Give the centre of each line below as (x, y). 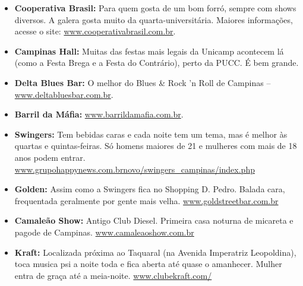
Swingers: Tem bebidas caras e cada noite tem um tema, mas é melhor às (151, 134)
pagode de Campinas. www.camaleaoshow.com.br (104, 232)
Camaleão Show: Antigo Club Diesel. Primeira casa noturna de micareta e (154, 220)
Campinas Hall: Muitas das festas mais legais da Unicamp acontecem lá (149, 51)
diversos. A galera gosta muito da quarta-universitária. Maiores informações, (154, 19)
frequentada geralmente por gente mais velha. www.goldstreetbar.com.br (146, 200)
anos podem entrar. (50, 157)
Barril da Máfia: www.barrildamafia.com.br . (99, 114)
